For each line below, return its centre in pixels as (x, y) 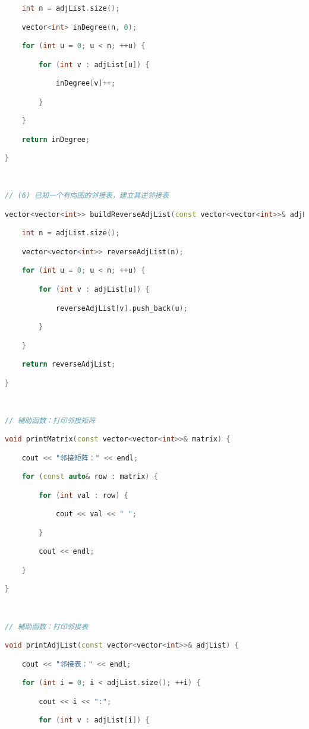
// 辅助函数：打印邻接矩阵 (50, 420)
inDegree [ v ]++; (86, 83)
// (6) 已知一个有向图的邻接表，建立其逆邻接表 (87, 196)
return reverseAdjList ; (69, 364)
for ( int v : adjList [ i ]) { (94, 720)
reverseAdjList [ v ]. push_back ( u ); (122, 308)
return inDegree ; (56, 139)
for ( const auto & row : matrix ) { (90, 477)
